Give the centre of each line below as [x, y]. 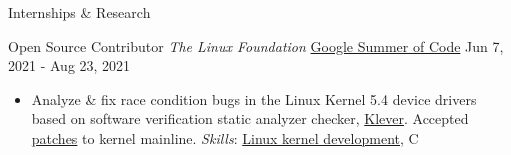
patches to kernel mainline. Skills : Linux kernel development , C [225, 137]
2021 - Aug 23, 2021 [69, 65]
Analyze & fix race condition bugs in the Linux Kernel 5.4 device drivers [254, 98]
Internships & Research [79, 12]
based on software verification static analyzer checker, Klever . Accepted [250, 118]
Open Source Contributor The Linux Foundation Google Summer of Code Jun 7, [256, 45]
